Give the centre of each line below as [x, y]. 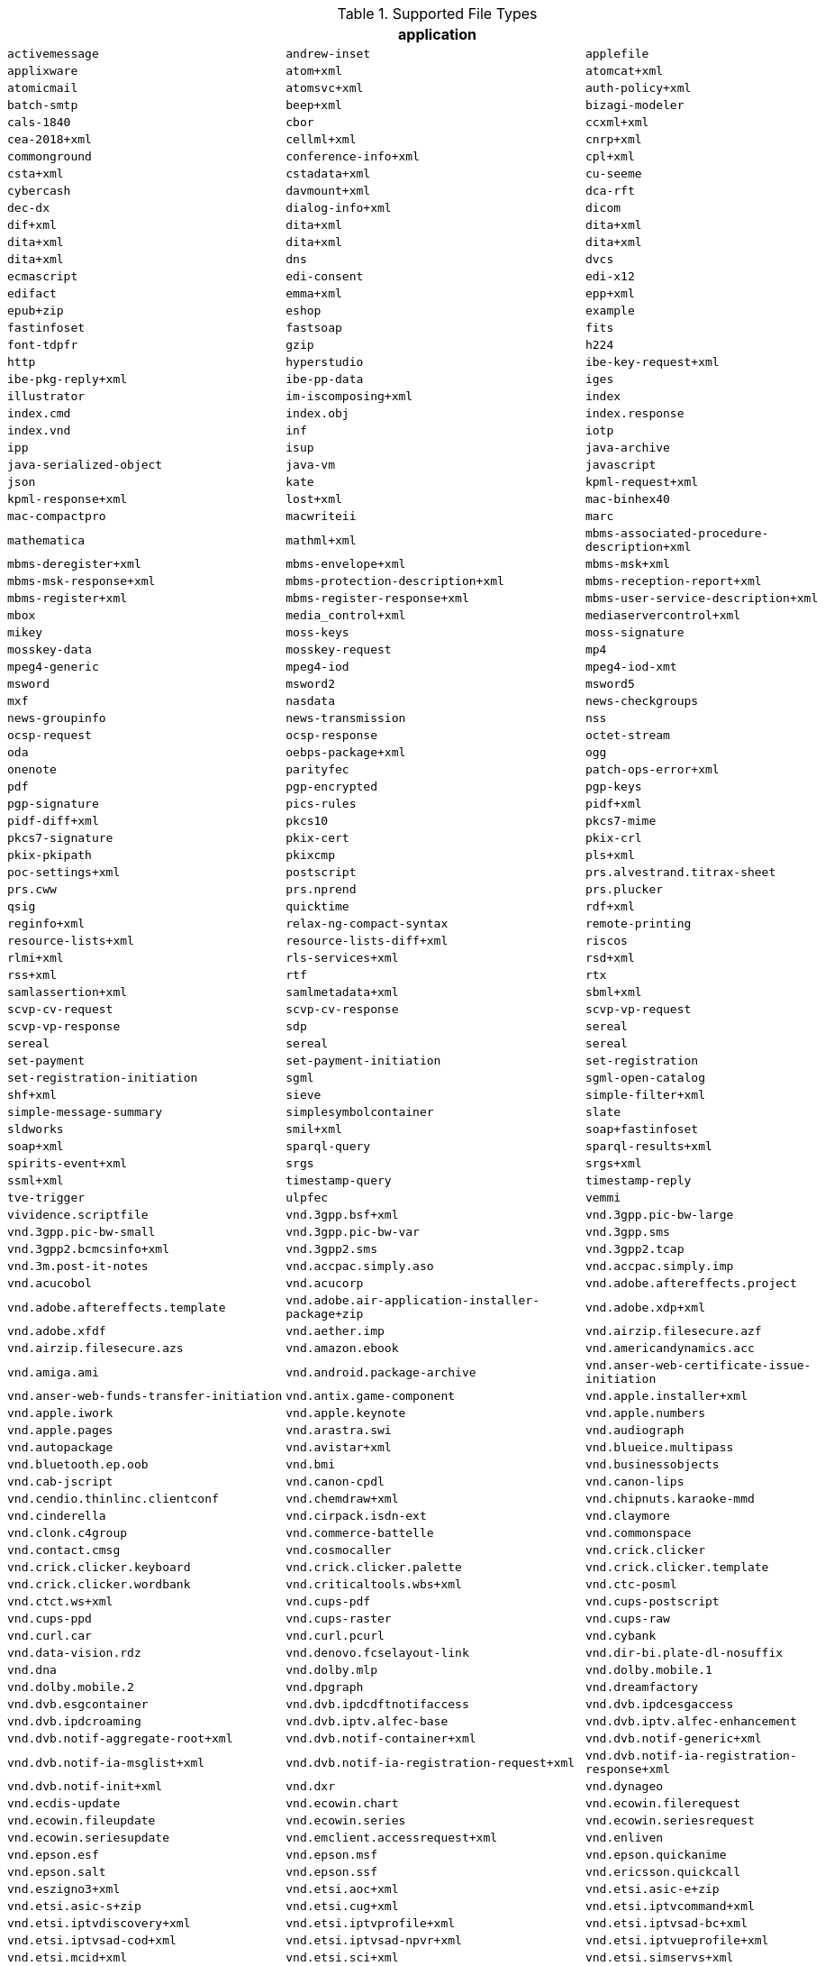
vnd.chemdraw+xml [342, 1499]
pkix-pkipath [50, 855]
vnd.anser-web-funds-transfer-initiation [145, 1396]
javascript [621, 465]
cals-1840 [39, 122]
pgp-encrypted [331, 786]
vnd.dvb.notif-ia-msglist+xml [106, 1762]
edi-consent [325, 276]
